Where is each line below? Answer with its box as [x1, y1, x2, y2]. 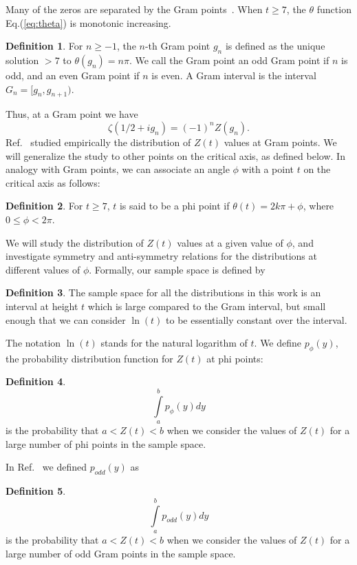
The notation [6, 336, 61, 350]
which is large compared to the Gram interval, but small [87, 298, 326, 313]
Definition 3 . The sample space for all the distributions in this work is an [6, 285, 321, 300]
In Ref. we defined [6, 460, 87, 474]
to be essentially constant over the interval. [166, 312, 347, 327]
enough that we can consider [6, 312, 126, 327]
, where [303, 198, 334, 213]
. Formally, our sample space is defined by [89, 262, 266, 276]
